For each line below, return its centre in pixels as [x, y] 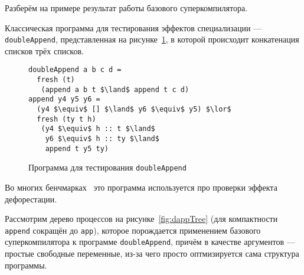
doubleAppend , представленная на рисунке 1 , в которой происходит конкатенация [152, 39]
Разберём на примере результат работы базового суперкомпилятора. [126, 8]
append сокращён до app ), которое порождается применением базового [133, 230]
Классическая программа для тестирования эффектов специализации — [133, 27]
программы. [26, 265]
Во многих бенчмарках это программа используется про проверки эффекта [141, 187]
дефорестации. [31, 199]
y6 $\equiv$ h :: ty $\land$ [102, 139]
